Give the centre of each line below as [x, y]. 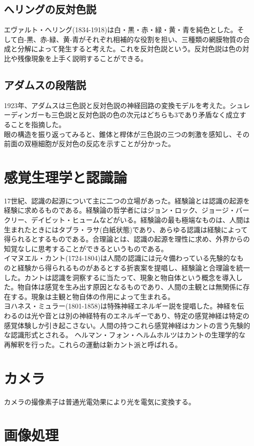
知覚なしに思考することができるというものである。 [86, 248]
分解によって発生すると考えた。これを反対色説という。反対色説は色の [130, 49]
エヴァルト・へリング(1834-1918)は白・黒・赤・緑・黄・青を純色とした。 [121, 30]
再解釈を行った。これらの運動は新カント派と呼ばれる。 [93, 344]
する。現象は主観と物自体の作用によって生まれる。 [92, 296]
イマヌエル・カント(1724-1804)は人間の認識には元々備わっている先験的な [120, 258]
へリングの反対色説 [50, 9]
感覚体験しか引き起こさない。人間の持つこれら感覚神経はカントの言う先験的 [127, 325]
